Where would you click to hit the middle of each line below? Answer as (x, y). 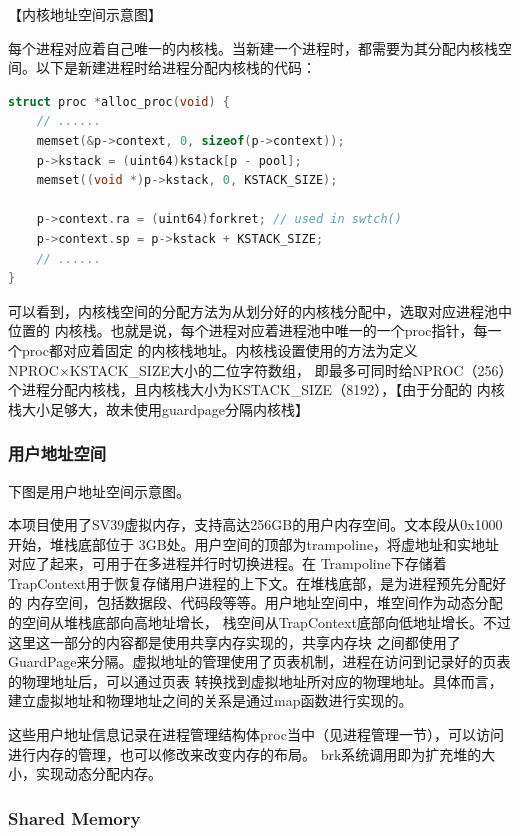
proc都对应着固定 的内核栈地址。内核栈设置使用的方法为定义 (219, 349)
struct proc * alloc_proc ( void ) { (119, 101)
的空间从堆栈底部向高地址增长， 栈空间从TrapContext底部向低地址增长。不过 (259, 622)
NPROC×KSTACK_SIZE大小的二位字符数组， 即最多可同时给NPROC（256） (257, 369)
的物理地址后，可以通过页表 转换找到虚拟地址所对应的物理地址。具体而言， (255, 680)
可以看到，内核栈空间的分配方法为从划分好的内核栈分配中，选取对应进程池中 (260, 310)
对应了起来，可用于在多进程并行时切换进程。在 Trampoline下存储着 (227, 563)
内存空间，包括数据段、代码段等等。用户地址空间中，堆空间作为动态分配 (264, 602)
